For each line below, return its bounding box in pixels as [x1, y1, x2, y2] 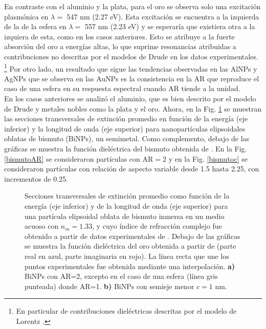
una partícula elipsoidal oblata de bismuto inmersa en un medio [25, 210, 225, 221]
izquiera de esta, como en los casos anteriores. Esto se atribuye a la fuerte [4, 31, 235, 41]
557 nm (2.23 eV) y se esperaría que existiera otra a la [84, 21, 255, 32]
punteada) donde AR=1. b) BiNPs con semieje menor [25, 280, 194, 291]
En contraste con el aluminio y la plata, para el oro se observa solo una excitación [4, 1, 261, 11]
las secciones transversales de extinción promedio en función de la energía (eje [4, 113, 248, 124]
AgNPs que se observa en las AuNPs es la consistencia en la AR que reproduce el [4, 73, 259, 83]
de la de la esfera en [4, 21, 66, 32]
